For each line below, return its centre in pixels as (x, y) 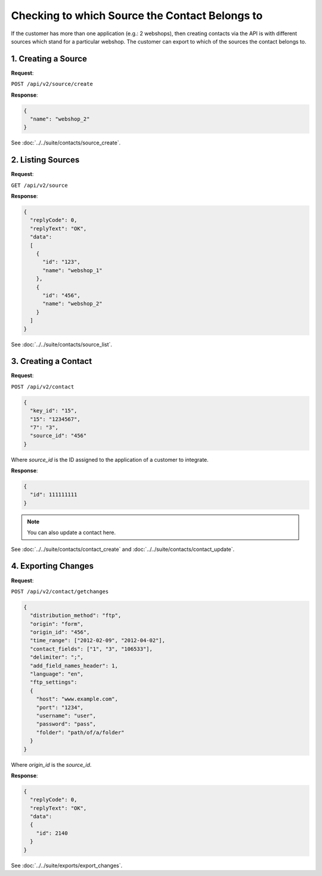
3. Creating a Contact (52, 361)
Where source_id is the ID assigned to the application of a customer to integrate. (110, 459)
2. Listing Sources (45, 160)
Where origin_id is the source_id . (51, 764)
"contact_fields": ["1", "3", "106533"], (92, 649)
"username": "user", (66, 716)
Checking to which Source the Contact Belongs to (137, 16)
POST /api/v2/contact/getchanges (60, 591)
